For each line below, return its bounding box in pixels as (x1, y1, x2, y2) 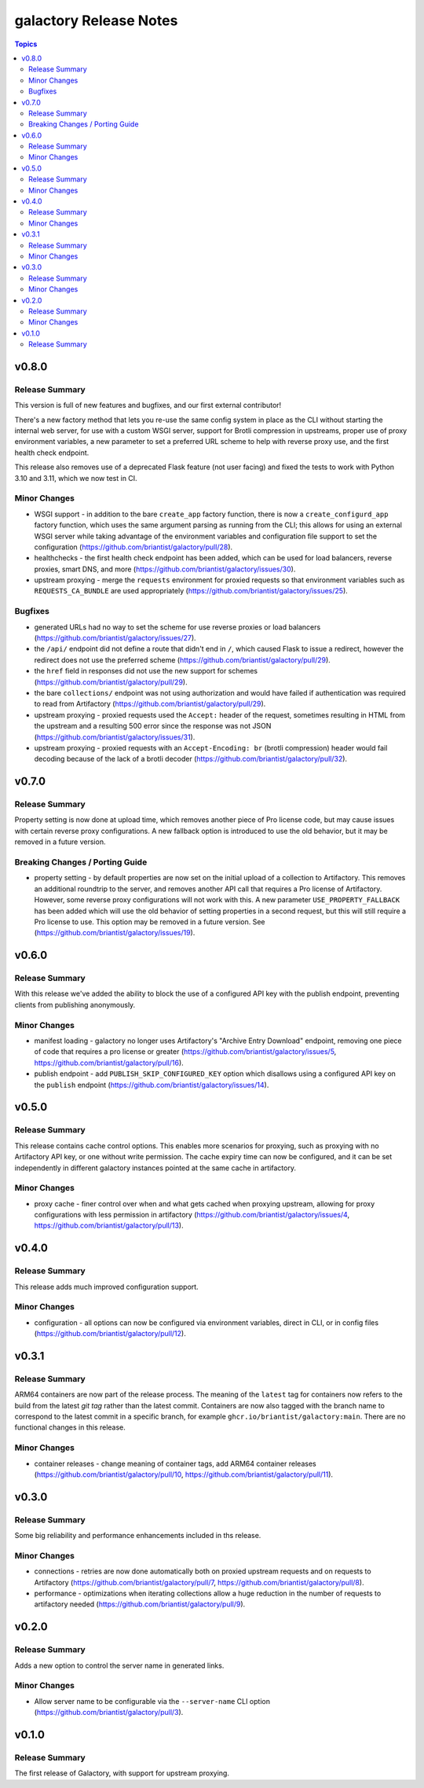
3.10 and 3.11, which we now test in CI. (14, 473, 137, 483)
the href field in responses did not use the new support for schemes (34, 666, 258, 676)
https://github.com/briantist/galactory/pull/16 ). (34, 1058, 184, 1067)
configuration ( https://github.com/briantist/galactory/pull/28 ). (34, 542, 233, 552)
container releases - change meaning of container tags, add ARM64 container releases (34, 1459, 317, 1468)
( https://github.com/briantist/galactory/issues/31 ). (34, 732, 196, 742)
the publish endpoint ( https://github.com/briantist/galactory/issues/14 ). (34, 1080, 269, 1089)
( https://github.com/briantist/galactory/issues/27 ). (34, 633, 196, 642)
